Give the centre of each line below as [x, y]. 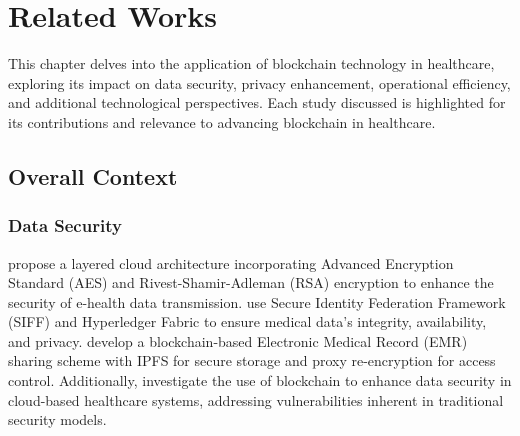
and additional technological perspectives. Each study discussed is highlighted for [257, 102]
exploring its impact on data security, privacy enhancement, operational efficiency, [259, 82]
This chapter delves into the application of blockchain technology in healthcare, [251, 63]
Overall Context [93, 175]
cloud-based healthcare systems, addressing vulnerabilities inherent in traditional [256, 399]
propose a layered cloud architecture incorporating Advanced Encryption [231, 262]
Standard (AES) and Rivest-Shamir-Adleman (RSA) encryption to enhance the [251, 282]
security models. [57, 419]
